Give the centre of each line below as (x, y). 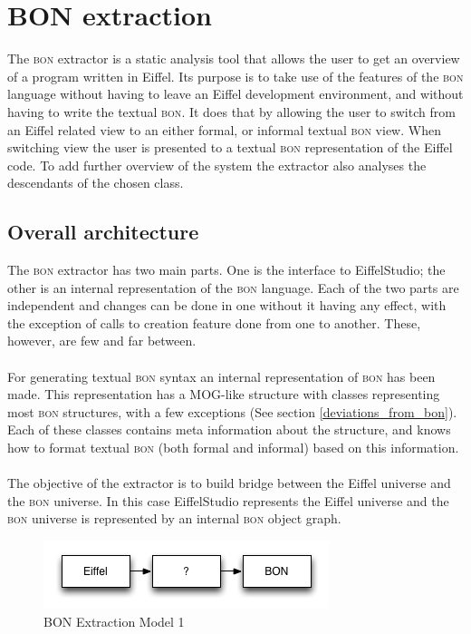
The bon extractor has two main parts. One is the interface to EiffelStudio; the (226, 270)
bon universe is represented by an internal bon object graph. (174, 518)
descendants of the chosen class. (96, 183)
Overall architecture (103, 232)
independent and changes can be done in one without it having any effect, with (227, 305)
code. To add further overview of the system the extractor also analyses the (217, 165)
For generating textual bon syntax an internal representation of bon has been (221, 376)
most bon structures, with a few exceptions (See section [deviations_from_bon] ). (232, 411)
